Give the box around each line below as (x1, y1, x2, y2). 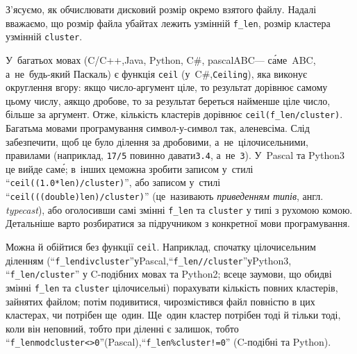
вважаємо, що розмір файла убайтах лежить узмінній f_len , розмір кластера (6, 15, 331, 30)
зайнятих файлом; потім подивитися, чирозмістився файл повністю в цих (6, 294, 315, 308)
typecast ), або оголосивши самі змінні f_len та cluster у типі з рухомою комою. (6, 202, 353, 217)
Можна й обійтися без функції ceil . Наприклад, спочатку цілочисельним (6, 239, 316, 253)
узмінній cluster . (6, 29, 83, 44)
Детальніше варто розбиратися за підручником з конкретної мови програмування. (6, 216, 350, 230)
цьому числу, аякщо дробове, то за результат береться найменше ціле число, (6, 93, 331, 108)
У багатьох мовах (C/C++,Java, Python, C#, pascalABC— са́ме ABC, (6, 52, 316, 67)
